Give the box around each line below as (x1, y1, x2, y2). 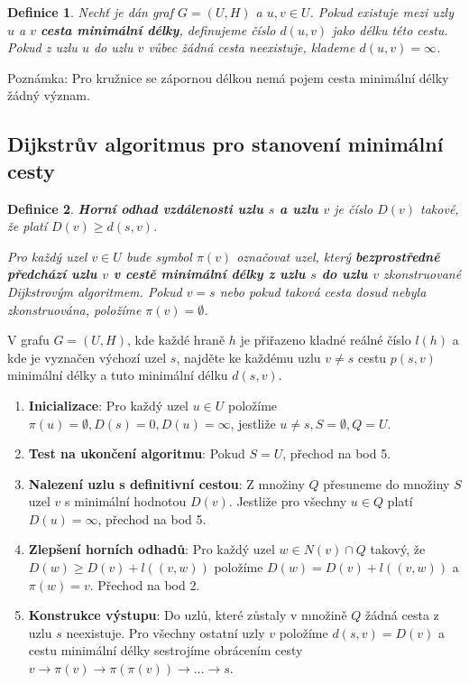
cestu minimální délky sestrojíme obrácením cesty (28, 641, 303, 660)
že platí (7, 217, 48, 236)
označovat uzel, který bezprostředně (236, 246, 440, 265)
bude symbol (125, 246, 192, 265)
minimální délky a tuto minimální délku (7, 365, 228, 384)
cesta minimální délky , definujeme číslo (41, 20, 276, 39)
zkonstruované (383, 264, 462, 283)
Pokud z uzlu (7, 38, 78, 57)
